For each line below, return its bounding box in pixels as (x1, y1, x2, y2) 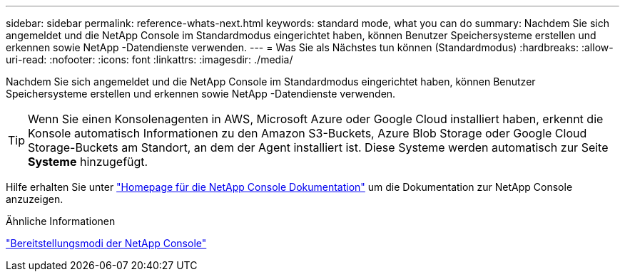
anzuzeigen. (6, 193, 63, 205)
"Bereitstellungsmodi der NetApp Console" (6, 237, 207, 249)
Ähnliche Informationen (6, 215, 116, 227)
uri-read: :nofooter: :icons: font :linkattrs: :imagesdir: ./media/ (6, 53, 293, 66)
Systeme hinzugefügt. (28, 155, 148, 169)
